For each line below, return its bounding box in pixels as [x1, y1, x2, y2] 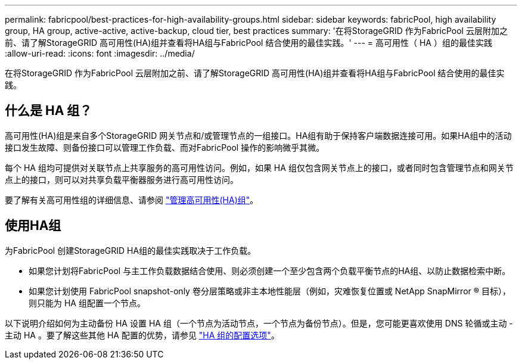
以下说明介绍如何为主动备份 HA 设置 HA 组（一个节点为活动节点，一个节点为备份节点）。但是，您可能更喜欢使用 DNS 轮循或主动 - [5, 318, 513, 328]
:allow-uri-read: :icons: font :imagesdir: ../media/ [5, 48, 195, 58]
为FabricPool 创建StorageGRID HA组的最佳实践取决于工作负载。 [5, 245, 256, 256]
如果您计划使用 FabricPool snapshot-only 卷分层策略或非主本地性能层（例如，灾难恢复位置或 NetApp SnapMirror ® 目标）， [29, 285, 511, 296]
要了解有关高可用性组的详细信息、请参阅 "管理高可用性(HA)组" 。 [5, 194, 259, 205]
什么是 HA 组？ [5, 103, 92, 119]
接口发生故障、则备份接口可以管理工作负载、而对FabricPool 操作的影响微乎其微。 [5, 142, 325, 153]
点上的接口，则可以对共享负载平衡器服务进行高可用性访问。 [5, 174, 238, 185]
